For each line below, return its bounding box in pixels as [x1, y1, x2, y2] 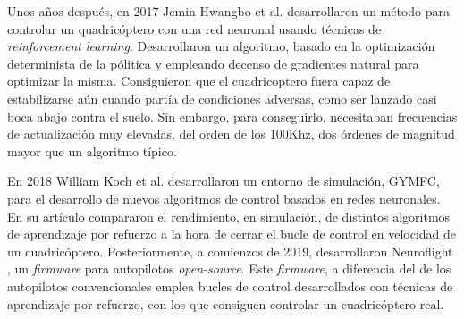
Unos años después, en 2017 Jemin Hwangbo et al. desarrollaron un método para [7, 2, 451, 20]
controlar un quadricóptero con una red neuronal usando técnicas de [7, 19, 382, 38]
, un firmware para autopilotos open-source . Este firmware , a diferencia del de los [7, 259, 451, 278]
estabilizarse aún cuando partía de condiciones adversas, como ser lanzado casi [7, 88, 437, 107]
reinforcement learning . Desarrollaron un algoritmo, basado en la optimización [7, 37, 435, 55]
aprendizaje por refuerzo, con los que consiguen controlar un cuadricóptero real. [7, 294, 444, 313]
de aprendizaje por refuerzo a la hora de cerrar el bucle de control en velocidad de [7, 224, 457, 243]
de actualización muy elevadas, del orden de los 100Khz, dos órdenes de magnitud [7, 124, 455, 143]
